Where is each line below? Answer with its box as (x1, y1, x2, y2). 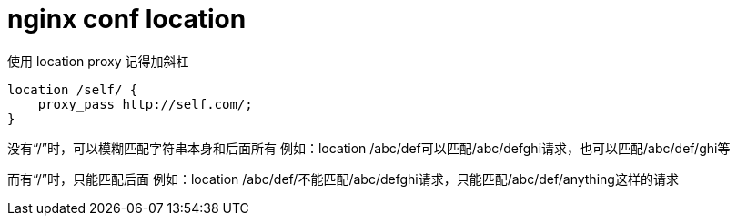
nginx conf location (7, 4, 247, 34)
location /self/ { (7, 82, 138, 97)
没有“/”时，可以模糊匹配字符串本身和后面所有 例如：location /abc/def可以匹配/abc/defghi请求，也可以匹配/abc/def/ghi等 (7, 140, 731, 156)
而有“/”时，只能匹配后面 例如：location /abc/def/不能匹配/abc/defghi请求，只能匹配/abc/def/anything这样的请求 (7, 170, 679, 187)
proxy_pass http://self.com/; (37, 96, 253, 111)
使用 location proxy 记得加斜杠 (7, 53, 189, 69)
